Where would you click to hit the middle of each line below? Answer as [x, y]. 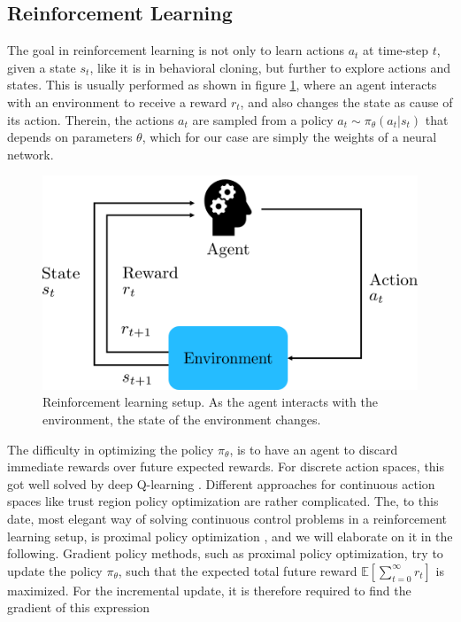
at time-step [396, 50]
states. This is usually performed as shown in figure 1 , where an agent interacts [222, 85]
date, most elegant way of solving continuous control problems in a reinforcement [227, 518]
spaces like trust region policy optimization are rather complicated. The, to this [223, 501]
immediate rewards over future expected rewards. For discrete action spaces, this [226, 466]
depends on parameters [70, 137]
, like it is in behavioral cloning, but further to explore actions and [270, 67]
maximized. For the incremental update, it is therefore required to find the [209, 590]
